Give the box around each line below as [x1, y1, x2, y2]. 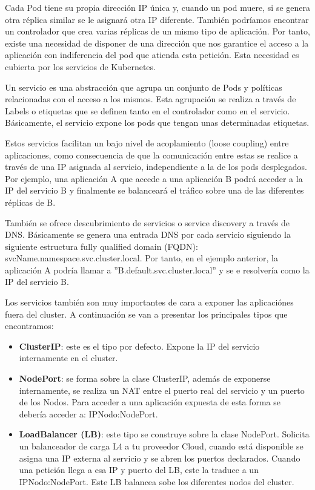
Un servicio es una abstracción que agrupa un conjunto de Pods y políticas [5, 80, 282, 93]
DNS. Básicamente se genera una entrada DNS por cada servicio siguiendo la [5, 228, 291, 241]
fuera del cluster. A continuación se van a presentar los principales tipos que [5, 307, 288, 320]
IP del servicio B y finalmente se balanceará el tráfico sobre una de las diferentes [5, 184, 304, 197]
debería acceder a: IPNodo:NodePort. [19, 407, 158, 420]
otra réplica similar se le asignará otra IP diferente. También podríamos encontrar [5, 13, 309, 25]
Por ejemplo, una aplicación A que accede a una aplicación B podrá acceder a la [5, 172, 303, 185]
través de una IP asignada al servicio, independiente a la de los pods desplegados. [5, 160, 307, 173]
